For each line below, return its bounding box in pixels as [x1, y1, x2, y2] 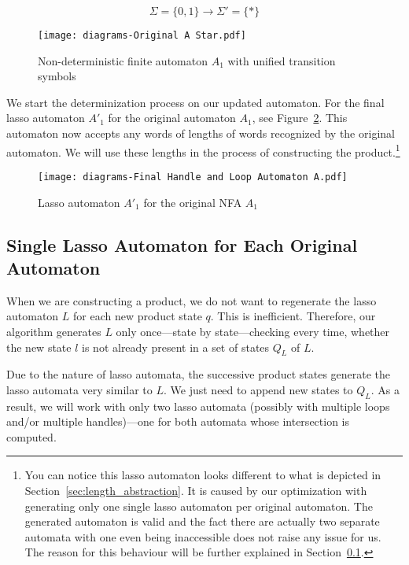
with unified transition [227, 52, 336, 68]
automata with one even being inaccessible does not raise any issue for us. [24, 528, 381, 545]
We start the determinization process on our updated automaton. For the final [6, 94, 385, 110]
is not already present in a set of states [82, 338, 270, 355]
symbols [38, 68, 76, 84]
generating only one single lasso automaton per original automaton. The [24, 497, 373, 514]
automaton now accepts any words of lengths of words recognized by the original [6, 125, 395, 142]
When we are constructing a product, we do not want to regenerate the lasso [6, 292, 377, 308]
